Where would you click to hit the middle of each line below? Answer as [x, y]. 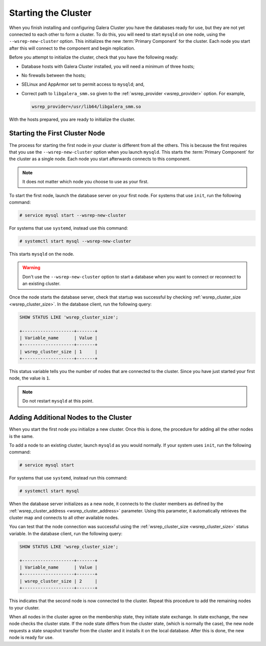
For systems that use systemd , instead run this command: [68, 478]
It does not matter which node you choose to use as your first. [85, 182]
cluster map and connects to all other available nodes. [64, 518]
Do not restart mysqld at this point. [58, 401]
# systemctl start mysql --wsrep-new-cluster [75, 241]
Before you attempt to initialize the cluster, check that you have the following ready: [94, 57]
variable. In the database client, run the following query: [66, 533]
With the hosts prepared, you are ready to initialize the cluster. [72, 119]
